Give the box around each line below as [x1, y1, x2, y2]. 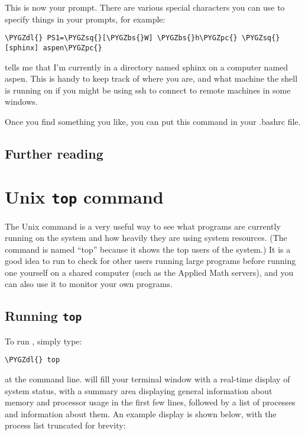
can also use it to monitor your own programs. [5, 278, 173, 290]
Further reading [5, 144, 103, 162]
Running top [5, 307, 82, 325]
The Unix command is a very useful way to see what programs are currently [5, 220, 281, 232]
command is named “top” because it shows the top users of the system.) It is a [5, 243, 291, 255]
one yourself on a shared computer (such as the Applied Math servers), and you [5, 266, 294, 278]
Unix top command [5, 185, 164, 209]
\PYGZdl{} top [5, 356, 60, 365]
